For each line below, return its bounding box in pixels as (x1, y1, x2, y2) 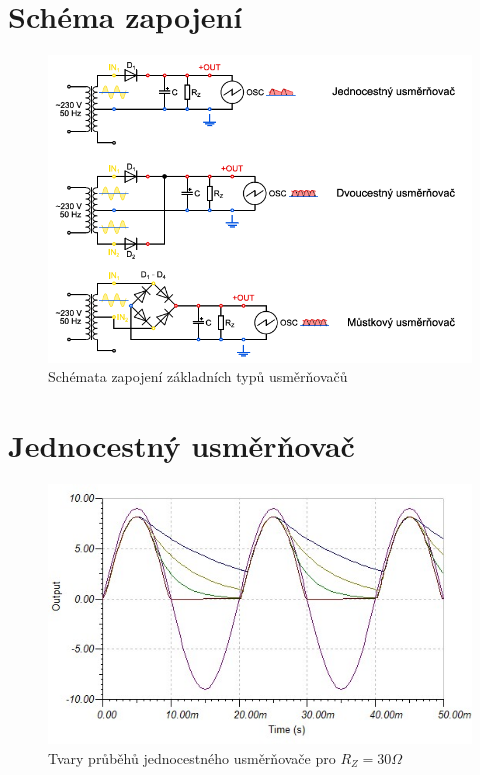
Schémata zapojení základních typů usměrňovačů (48, 366, 348, 387)
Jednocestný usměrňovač (8, 425, 355, 466)
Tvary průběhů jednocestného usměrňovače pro (48, 747, 336, 768)
